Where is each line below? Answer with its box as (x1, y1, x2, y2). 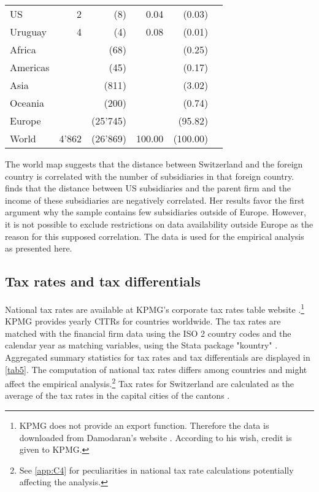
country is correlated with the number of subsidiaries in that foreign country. (5, 169, 294, 182)
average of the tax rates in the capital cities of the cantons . (5, 389, 230, 402)
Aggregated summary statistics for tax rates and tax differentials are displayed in (5, 350, 310, 363)
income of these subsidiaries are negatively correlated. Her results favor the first (5, 193, 305, 206)
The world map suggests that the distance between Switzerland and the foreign (5, 158, 303, 170)
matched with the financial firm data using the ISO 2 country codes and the (5, 326, 291, 339)
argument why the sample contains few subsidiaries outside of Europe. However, (5, 206, 306, 218)
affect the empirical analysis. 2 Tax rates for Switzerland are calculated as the (5, 375, 294, 390)
